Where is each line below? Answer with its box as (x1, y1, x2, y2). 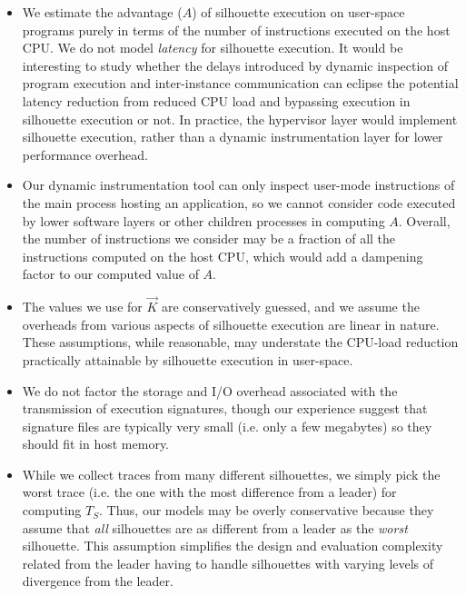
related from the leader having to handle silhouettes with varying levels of (22, 553, 434, 572)
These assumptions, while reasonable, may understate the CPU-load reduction (22, 333, 459, 352)
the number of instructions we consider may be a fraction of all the (22, 229, 396, 248)
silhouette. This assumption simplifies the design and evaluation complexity (22, 536, 443, 555)
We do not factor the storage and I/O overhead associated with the (22, 381, 398, 400)
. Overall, (398, 211, 451, 230)
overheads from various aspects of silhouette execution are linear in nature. (22, 314, 440, 333)
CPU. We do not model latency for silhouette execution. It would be (22, 38, 403, 57)
